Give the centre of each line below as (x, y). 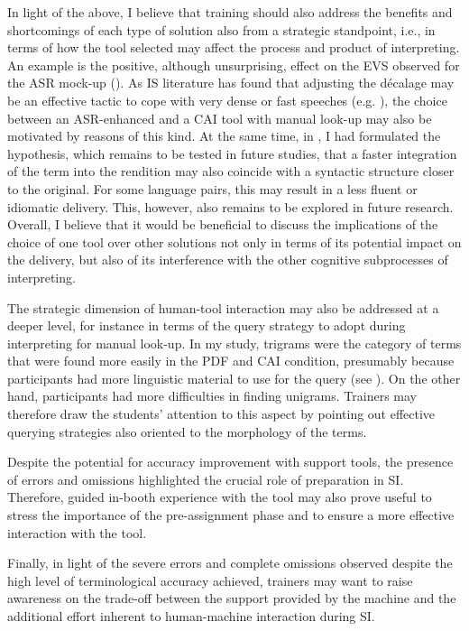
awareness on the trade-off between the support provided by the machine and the (232, 598)
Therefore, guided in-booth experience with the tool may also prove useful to (220, 497)
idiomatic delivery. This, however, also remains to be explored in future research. (230, 206)
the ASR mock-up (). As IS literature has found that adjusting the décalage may (231, 83)
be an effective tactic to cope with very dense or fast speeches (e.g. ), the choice (227, 100)
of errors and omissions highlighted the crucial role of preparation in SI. (206, 479)
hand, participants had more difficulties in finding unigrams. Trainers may (212, 396)
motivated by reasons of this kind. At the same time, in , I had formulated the (224, 136)
